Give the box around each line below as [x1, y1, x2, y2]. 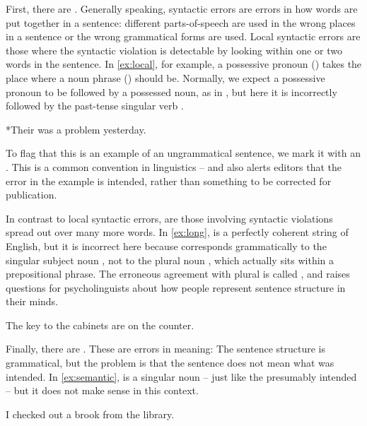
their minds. [6, 294, 59, 309]
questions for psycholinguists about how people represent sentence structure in [6, 280, 346, 295]
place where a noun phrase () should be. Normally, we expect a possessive [6, 70, 325, 85]
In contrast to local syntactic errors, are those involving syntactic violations [6, 211, 333, 225]
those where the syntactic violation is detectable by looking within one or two [6, 42, 342, 57]
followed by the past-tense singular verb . [6, 98, 184, 113]
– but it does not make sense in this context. [6, 383, 199, 398]
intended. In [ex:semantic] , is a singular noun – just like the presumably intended [6, 369, 357, 384]
